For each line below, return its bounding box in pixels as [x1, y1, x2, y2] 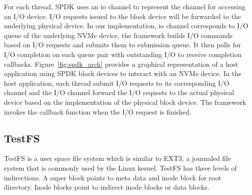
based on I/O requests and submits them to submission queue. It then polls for [4, 39, 241, 50]
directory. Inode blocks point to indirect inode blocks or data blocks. [4, 182, 209, 192]
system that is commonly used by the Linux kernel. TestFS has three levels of [4, 162, 237, 173]
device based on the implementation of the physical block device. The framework [4, 97, 246, 107]
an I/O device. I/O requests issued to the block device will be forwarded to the [4, 11, 241, 21]
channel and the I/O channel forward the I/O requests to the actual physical [4, 87, 234, 97]
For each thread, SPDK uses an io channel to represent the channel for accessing [4, 1, 246, 11]
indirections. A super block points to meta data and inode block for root [4, 172, 222, 182]
